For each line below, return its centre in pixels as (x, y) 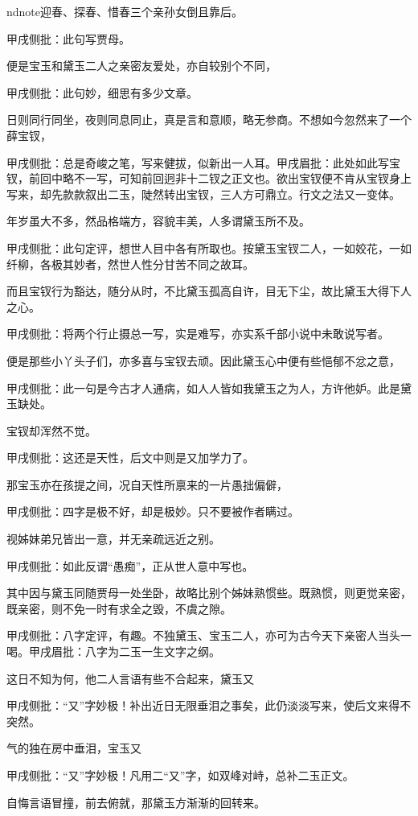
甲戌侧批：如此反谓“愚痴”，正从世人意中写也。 (130, 565)
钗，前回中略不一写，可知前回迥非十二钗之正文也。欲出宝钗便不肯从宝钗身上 (209, 178)
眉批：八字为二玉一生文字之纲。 (135, 651)
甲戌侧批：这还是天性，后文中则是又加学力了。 (130, 457)
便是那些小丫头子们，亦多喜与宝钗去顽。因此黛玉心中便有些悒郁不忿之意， (203, 360)
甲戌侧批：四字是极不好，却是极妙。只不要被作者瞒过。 (153, 511)
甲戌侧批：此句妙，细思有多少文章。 (102, 92)
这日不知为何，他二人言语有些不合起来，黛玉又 (130, 678)
